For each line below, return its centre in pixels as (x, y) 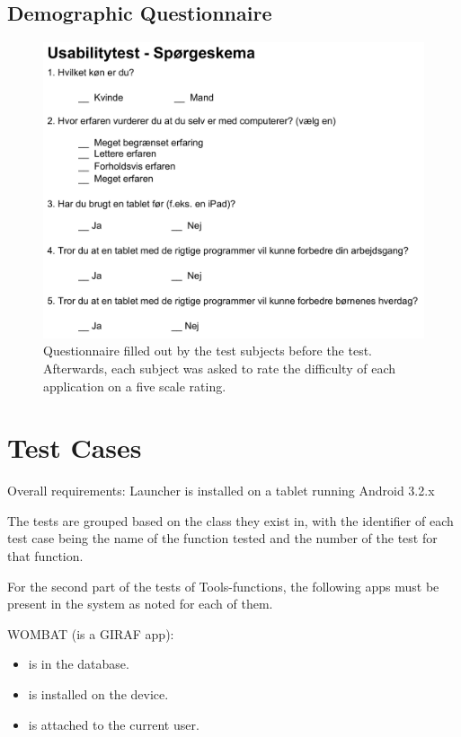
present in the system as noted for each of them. (140, 604)
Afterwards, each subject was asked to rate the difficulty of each (219, 368)
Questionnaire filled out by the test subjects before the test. (208, 351)
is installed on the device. (98, 694)
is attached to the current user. (114, 724)
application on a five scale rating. (135, 386)
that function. (45, 556)
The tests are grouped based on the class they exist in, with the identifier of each (230, 520)
